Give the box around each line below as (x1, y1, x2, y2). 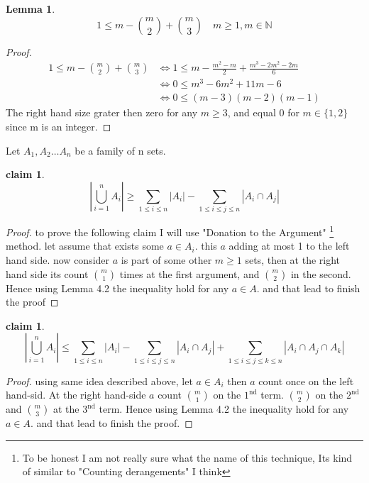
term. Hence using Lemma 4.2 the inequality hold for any (99, 401, 349, 416)
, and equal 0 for (227, 105, 299, 120)
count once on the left (258, 373, 354, 388)
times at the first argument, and (119, 266, 260, 281)
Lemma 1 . (6, 1, 55, 16)
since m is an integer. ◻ (6, 119, 111, 134)
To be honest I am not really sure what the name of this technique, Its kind (22, 450, 353, 465)
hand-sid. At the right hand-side (6, 387, 146, 402)
